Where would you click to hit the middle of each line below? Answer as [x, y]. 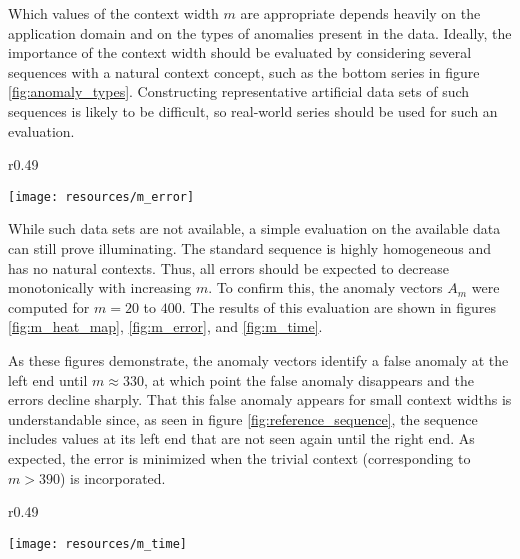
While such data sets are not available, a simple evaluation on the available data [254, 228]
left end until [48, 379]
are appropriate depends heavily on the [360, 13]
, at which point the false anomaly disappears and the [308, 379]
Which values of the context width [113, 13]
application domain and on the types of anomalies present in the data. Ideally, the [260, 32]
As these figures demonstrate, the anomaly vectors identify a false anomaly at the [258, 359]
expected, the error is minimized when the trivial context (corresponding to [239, 457]
